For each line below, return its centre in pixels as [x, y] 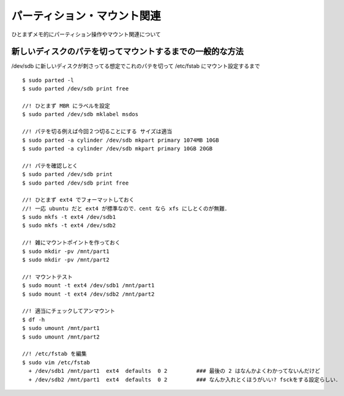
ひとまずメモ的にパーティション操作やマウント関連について [86, 34]
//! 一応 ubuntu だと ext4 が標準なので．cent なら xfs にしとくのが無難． [126, 208]
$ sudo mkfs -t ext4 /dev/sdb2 [69, 226]
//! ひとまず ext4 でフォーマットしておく [78, 200]
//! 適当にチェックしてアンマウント [69, 311]
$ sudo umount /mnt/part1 [61, 328]
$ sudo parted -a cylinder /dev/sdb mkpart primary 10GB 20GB [118, 148]
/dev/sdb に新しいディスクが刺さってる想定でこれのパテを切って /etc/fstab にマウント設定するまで [136, 66]
